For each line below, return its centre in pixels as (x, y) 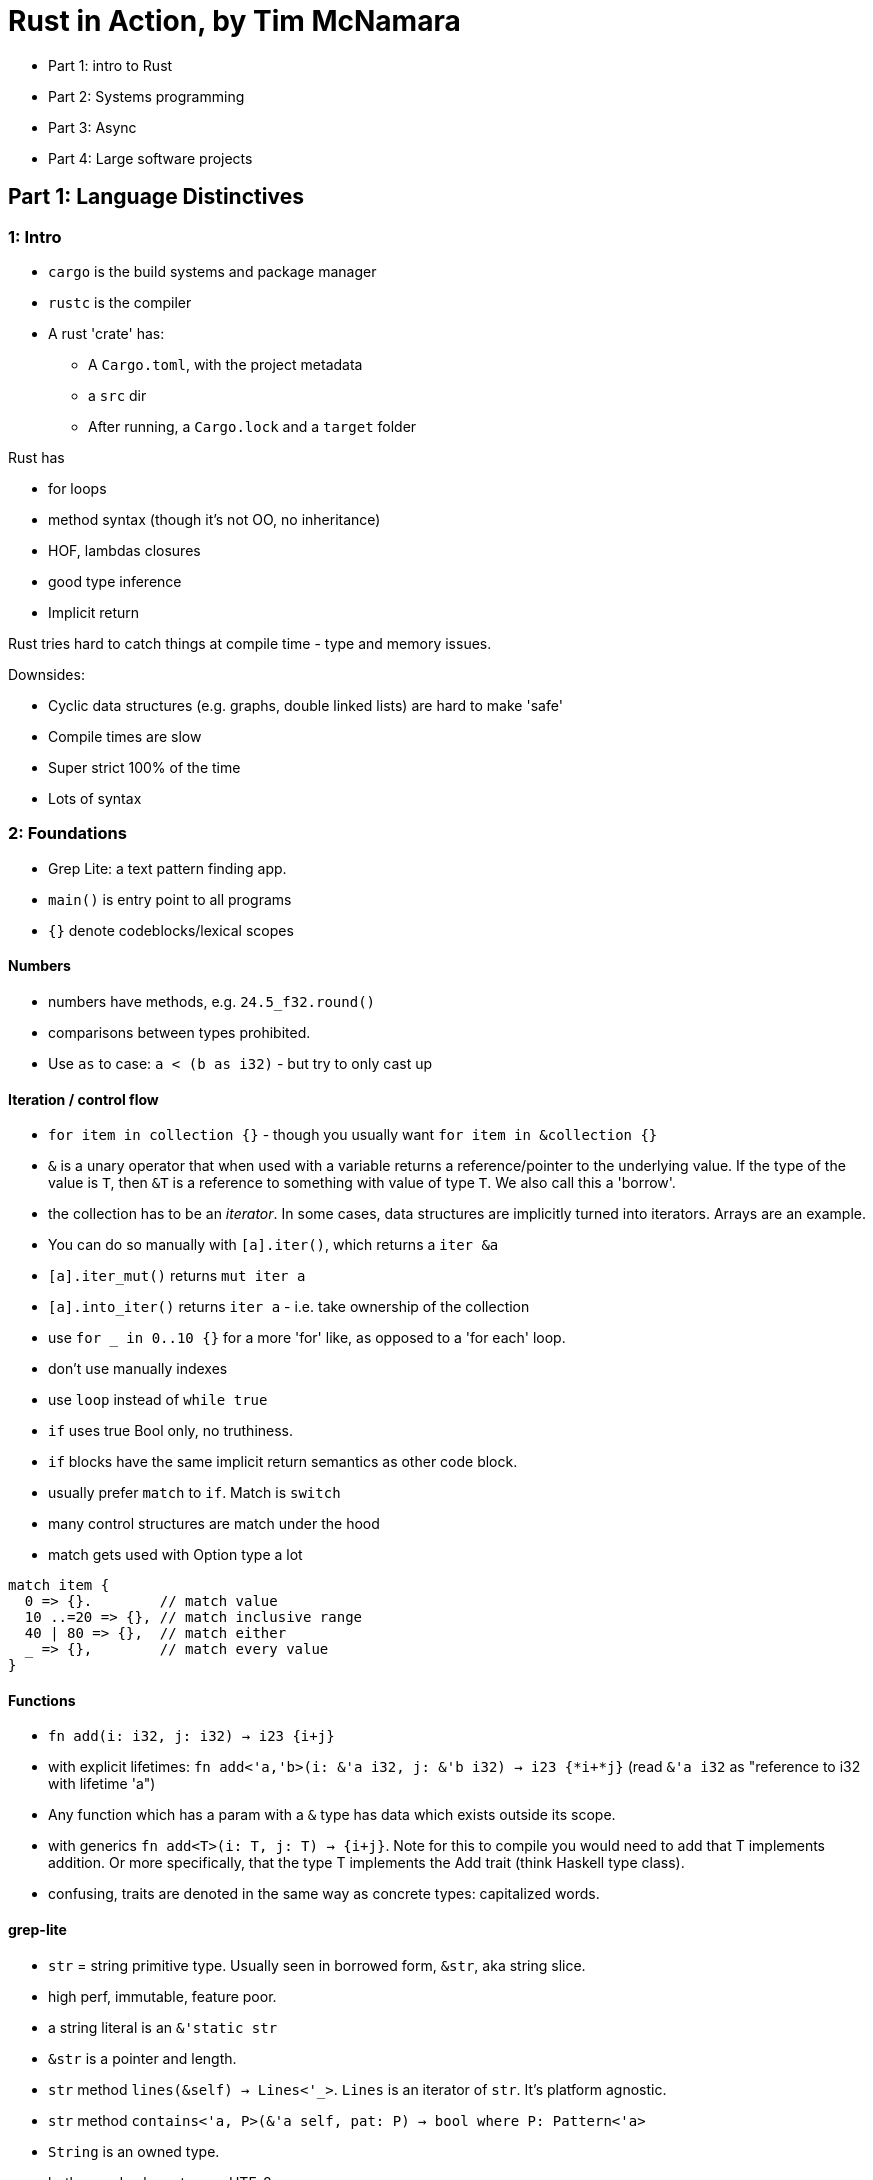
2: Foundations (67, 833)
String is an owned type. (134, 2151)
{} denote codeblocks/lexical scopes (171, 930)
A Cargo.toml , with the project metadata (225, 364)
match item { (59, 1585)
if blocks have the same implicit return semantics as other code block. (283, 1462)
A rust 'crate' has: (106, 333)
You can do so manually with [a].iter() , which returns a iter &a (273, 1245)
